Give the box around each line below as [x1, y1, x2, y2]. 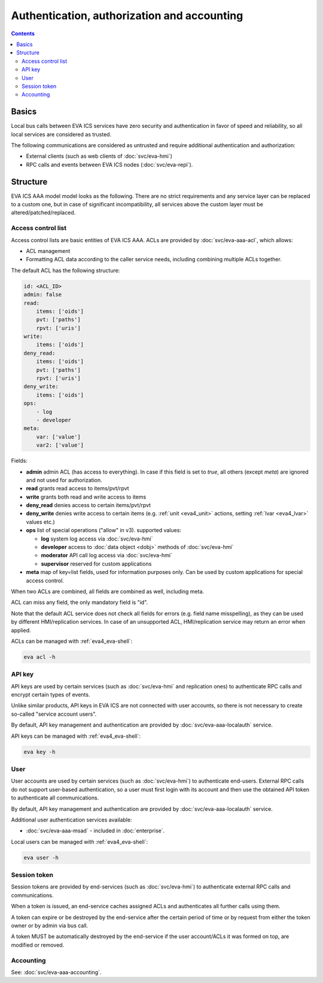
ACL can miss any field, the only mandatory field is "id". [11, 599, 148, 606]
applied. [11, 627, 31, 634]
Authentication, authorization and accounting [11, 9, 243, 22]
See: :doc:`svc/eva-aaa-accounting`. [11, 969, 102, 976]
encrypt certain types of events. [11, 691, 90, 698]
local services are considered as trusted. [11, 130, 112, 138]
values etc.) [26, 518, 55, 526]
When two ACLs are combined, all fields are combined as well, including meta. [11, 588, 205, 595]
